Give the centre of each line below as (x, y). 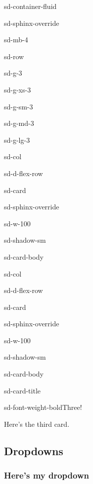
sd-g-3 (13, 73)
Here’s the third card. (37, 424)
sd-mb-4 (16, 40)
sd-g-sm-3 (19, 106)
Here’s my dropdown (46, 475)
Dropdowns (34, 450)
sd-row (14, 56)
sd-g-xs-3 (18, 89)
